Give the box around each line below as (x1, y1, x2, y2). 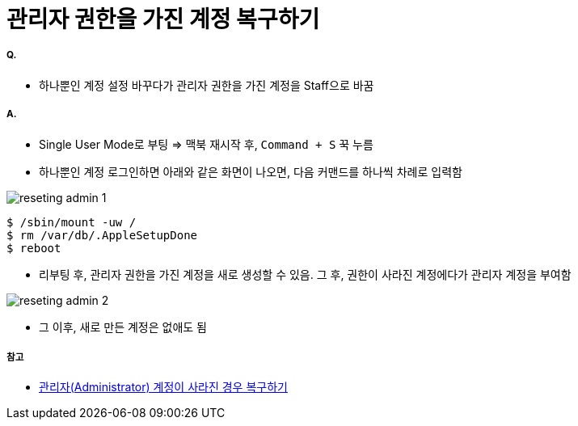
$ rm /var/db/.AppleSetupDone (6, 228, 198, 242)
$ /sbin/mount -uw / (6, 215, 137, 229)
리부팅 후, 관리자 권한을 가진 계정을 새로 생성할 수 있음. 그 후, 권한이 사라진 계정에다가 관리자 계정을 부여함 (39, 267, 572, 281)
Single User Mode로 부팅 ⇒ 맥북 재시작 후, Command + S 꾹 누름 (39, 137, 373, 151)
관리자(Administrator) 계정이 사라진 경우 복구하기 (39, 380, 288, 394)
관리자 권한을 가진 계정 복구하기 (6, 6, 320, 33)
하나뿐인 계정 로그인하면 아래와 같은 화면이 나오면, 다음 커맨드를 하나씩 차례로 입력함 (39, 164, 462, 179)
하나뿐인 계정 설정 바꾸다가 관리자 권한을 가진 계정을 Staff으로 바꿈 (39, 78, 374, 92)
